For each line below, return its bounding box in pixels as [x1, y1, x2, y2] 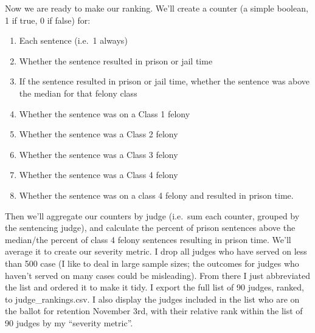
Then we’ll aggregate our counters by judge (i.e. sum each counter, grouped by [5, 209, 300, 222]
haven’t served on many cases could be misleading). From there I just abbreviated [5, 269, 310, 281]
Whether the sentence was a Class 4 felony [19, 168, 178, 181]
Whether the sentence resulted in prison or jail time [19, 54, 213, 67]
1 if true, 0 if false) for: [5, 13, 91, 26]
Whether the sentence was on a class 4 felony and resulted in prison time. [19, 188, 294, 201]
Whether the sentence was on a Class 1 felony [19, 107, 190, 120]
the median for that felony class [19, 86, 137, 99]
